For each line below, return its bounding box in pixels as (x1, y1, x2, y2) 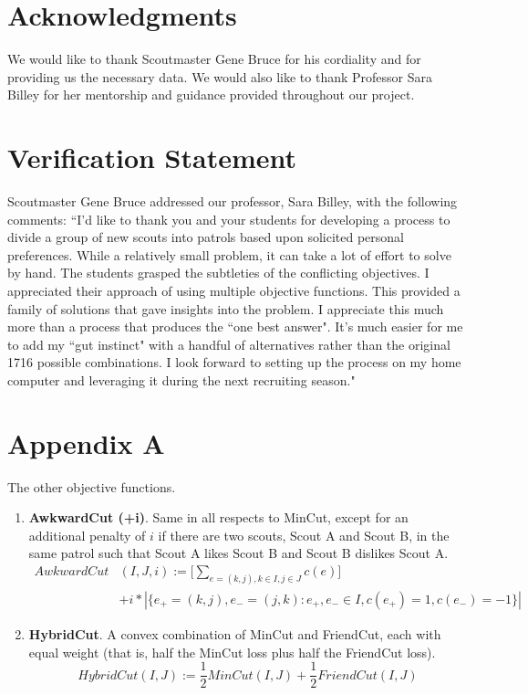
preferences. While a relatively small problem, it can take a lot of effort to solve (7, 245, 451, 264)
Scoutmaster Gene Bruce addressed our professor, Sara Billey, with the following (7, 192, 458, 211)
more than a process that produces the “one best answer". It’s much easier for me (7, 317, 463, 336)
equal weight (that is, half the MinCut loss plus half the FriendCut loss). (28, 642, 436, 661)
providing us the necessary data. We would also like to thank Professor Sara (7, 67, 432, 86)
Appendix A (7, 424, 165, 461)
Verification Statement (7, 139, 297, 176)
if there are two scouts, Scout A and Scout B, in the (158, 525, 450, 544)
